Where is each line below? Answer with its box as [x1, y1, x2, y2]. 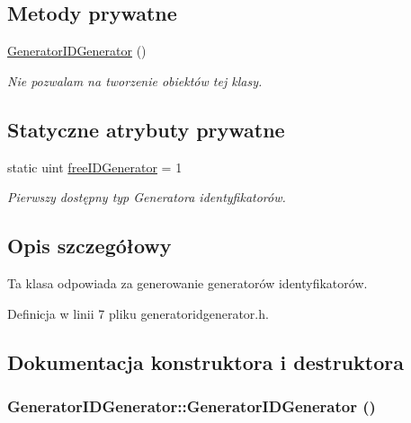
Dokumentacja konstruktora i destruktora [7, 348, 404, 375]
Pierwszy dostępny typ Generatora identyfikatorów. [7, 188, 286, 207]
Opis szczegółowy [7, 232, 172, 260]
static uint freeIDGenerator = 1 [7, 157, 183, 176]
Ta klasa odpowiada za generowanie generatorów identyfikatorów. [7, 273, 368, 292]
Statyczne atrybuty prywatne [7, 115, 285, 143]
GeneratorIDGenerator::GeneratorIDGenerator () [7, 394, 376, 417]
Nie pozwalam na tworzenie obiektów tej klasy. [7, 71, 263, 90]
